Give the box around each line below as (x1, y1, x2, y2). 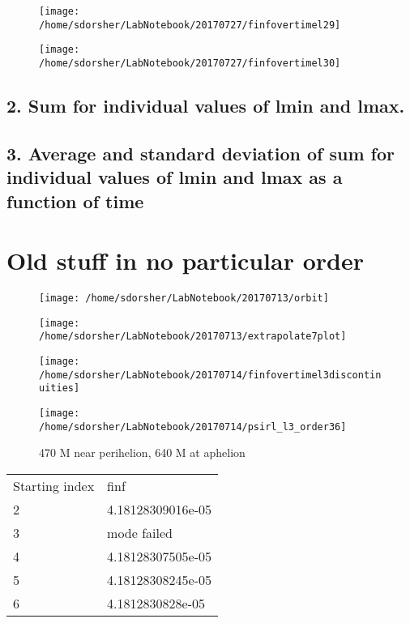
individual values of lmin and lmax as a (6, 164, 343, 190)
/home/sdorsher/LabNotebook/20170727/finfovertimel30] (39, 57, 341, 69)
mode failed (107, 523, 173, 542)
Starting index (13, 476, 95, 495)
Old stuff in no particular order (6, 244, 364, 277)
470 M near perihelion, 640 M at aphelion (39, 444, 246, 461)
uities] (39, 382, 80, 395)
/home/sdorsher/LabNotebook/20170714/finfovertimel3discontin (39, 369, 382, 381)
